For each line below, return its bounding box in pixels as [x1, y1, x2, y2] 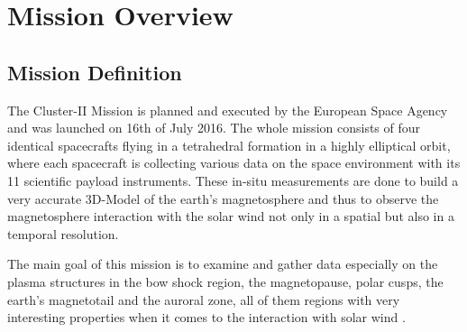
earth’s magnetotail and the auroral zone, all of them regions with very [7, 290, 400, 309]
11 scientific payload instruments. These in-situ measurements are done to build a [7, 171, 459, 189]
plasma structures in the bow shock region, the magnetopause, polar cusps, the [7, 272, 444, 290]
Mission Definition [7, 58, 182, 86]
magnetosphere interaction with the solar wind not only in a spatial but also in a [7, 207, 454, 226]
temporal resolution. [7, 224, 119, 243]
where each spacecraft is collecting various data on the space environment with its [7, 153, 461, 172]
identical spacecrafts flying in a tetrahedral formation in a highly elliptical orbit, [7, 135, 451, 154]
